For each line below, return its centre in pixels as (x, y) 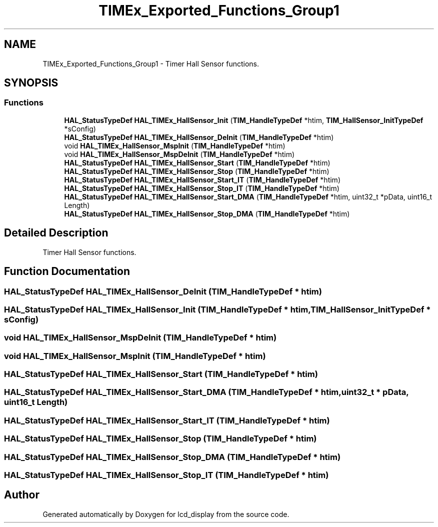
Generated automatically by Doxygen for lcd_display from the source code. (166, 514)
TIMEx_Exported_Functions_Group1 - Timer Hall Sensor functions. (151, 63)
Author (22, 495)
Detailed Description (56, 233)
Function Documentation (67, 271)
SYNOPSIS (31, 83)
